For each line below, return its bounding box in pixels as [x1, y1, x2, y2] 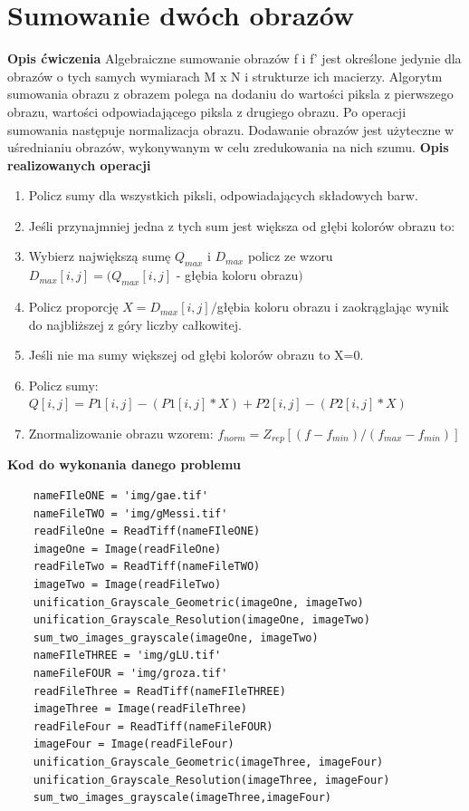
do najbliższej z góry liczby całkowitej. [28, 314, 242, 333]
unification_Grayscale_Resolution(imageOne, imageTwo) [33, 613, 370, 627]
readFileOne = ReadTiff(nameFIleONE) [33, 525, 261, 538]
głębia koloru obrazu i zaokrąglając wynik [216, 297, 449, 316]
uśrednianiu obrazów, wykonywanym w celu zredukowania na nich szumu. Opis [7, 138, 449, 157]
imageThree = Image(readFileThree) [33, 702, 247, 716]
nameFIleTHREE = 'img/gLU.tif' [33, 649, 222, 662]
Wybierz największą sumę [28, 246, 171, 266]
